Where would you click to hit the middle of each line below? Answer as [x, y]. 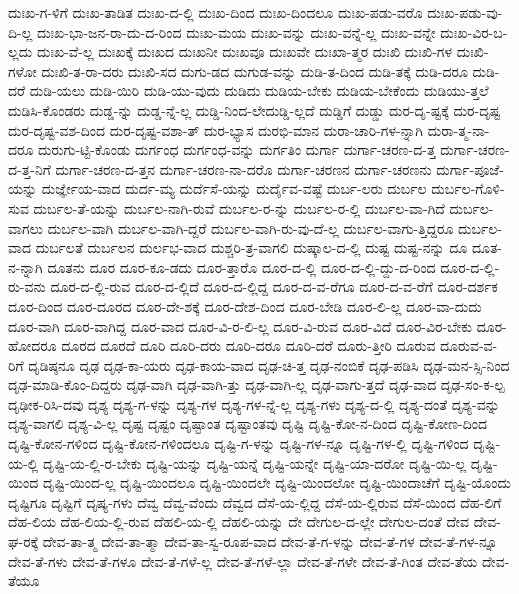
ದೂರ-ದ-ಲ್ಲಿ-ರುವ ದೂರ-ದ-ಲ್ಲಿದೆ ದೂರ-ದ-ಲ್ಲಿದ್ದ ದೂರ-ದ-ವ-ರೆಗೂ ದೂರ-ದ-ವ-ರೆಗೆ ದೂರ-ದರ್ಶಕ [274, 286]
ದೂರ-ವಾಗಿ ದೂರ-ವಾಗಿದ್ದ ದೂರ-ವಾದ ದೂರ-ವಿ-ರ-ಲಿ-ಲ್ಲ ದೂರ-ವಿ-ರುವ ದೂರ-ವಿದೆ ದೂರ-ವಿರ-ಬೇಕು [240, 325]
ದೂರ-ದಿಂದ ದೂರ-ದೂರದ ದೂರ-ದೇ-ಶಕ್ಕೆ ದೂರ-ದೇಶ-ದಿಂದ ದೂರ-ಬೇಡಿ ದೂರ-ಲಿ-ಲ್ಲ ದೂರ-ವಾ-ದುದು [245, 305]
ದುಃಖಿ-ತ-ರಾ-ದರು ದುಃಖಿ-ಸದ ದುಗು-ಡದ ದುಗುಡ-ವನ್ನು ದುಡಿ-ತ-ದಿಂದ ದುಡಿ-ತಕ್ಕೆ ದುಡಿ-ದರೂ [254, 70]
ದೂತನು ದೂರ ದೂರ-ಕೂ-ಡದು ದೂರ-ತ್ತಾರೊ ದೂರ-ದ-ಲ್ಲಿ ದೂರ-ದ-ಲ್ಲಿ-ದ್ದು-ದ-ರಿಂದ [241, 266]
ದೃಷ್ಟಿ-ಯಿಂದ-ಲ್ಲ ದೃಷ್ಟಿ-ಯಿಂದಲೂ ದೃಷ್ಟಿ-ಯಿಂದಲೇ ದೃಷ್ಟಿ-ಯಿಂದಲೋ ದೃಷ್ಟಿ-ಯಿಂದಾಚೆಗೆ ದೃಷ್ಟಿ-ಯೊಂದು [277, 482]
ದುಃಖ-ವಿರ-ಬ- [474, 31]
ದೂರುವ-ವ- [469, 345]
